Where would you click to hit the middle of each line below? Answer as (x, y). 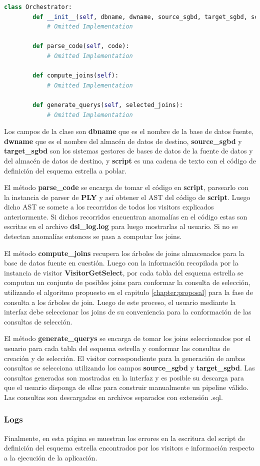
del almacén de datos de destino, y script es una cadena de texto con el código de (130, 160)
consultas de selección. (38, 321)
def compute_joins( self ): (76, 76)
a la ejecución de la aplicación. (51, 457)
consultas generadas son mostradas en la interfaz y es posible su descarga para (124, 377)
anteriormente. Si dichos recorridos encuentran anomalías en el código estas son (126, 216)
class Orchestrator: (38, 7)
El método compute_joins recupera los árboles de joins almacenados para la (124, 253)
